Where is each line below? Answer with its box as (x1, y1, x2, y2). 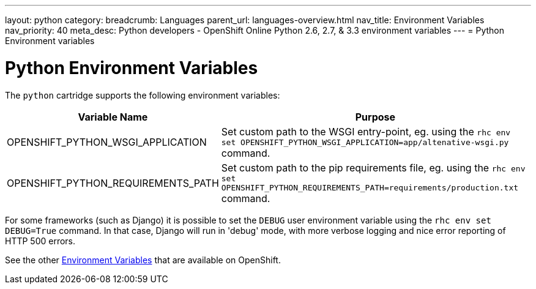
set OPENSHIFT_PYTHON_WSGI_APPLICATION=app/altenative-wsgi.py (221, 137, 509, 147)
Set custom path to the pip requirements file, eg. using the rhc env (221, 161, 526, 174)
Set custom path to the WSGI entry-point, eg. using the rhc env (221, 125, 511, 138)
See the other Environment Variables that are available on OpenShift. (5, 254, 281, 265)
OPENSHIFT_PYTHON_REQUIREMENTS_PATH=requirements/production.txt (221, 182, 519, 192)
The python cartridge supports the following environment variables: (5, 89, 280, 100)
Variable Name (78, 110, 148, 123)
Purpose (355, 110, 396, 123)
